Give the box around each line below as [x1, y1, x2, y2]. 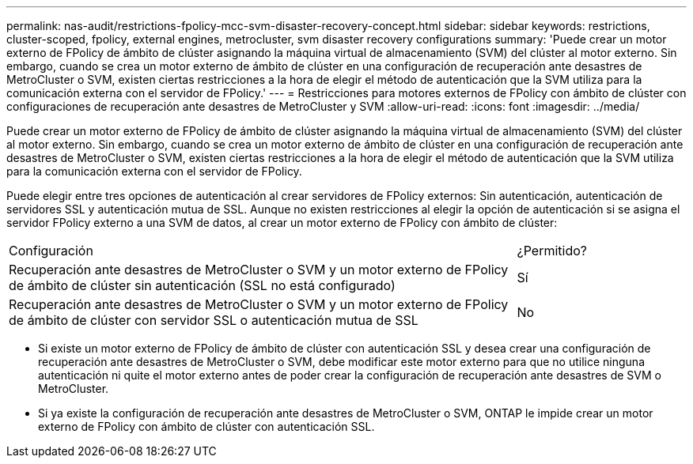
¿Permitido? [517, 243, 587, 258]
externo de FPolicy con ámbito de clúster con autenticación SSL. [38, 420, 375, 433]
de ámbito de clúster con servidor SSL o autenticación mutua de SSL [9, 312, 418, 328]
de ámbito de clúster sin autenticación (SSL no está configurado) [9, 277, 396, 293]
